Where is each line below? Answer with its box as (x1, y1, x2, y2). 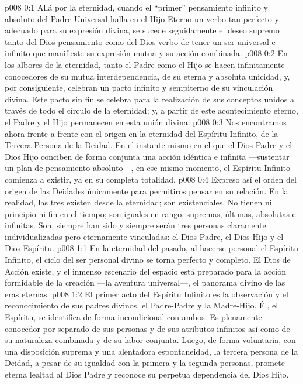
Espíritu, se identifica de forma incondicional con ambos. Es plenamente (5, 311, 262, 323)
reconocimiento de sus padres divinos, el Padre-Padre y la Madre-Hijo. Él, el (5, 299, 278, 311)
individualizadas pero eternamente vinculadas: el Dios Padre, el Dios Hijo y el (5, 230, 284, 242)
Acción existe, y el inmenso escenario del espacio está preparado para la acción (5, 265, 286, 277)
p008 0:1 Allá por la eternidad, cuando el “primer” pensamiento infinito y (5, 1, 268, 13)
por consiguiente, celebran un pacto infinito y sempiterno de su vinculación (5, 81, 273, 94)
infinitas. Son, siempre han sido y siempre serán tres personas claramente (5, 219, 266, 231)
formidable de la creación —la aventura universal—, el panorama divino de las (5, 276, 285, 289)
